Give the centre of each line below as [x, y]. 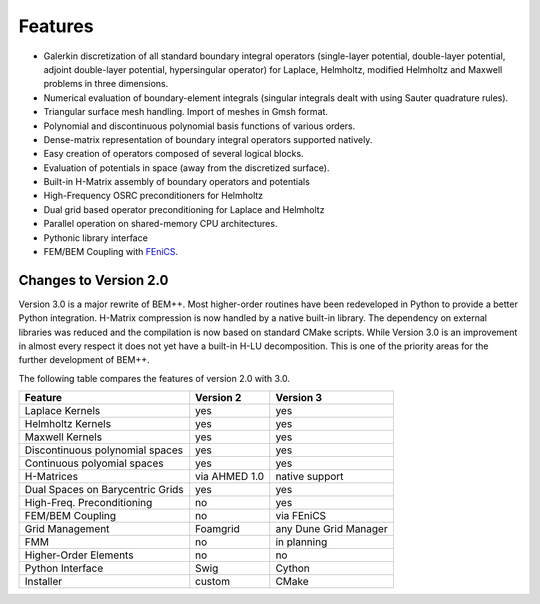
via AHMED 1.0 [230, 477]
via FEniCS [301, 516]
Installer [43, 582]
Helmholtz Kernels [68, 424]
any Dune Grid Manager [332, 529]
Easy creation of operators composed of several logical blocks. [173, 154]
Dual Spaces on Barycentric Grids [104, 490]
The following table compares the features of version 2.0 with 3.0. [154, 378]
